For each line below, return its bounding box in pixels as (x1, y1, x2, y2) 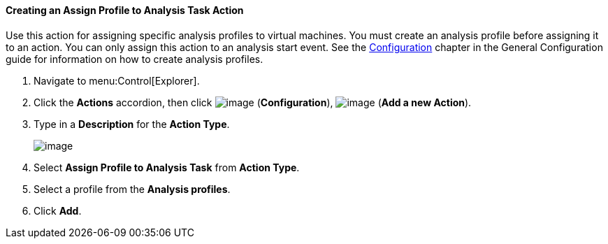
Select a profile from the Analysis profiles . (34, 182, 231, 195)
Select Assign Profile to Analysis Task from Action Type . (34, 161, 300, 173)
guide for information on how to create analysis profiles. (6, 52, 263, 65)
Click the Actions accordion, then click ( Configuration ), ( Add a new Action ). (34, 96, 472, 108)
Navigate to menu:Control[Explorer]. (34, 74, 200, 87)
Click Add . (34, 204, 82, 217)
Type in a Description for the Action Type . (34, 117, 230, 130)
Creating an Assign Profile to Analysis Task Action (6, 4, 244, 16)
